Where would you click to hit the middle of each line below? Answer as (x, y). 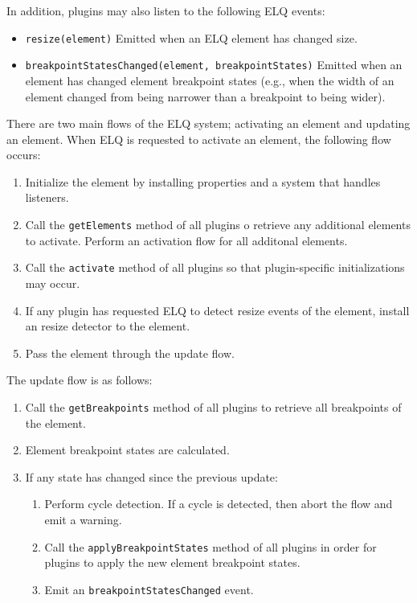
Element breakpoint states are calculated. (127, 450)
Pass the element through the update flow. (130, 353)
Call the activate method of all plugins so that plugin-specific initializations (215, 267)
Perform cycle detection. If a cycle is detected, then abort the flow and (219, 504)
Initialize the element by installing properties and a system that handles (203, 181)
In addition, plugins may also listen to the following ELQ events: (166, 10)
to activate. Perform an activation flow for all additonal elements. (186, 240)
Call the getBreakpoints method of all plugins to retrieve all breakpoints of (213, 406)
